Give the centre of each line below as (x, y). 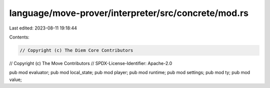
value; (15, 79)
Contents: (19, 37)
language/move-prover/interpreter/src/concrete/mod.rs (129, 13)
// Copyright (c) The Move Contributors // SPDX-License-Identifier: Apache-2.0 (91, 63)
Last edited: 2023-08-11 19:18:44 (43, 28)
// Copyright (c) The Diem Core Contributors (76, 50)
